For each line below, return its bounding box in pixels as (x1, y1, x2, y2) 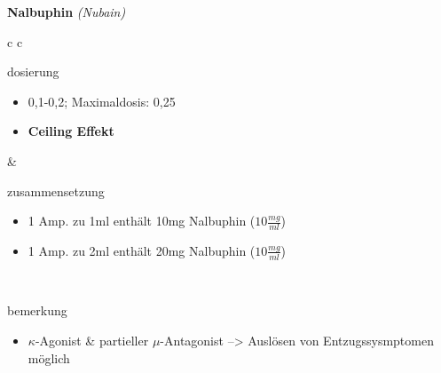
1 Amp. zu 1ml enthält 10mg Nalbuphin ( (28, 211, 256, 230)
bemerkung (7, 301, 67, 320)
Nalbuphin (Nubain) (7, 3, 126, 20)
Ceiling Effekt (28, 122, 114, 140)
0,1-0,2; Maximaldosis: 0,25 (28, 91, 176, 110)
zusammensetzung (7, 181, 105, 200)
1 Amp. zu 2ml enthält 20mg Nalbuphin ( (28, 241, 256, 259)
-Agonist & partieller (35, 331, 149, 349)
